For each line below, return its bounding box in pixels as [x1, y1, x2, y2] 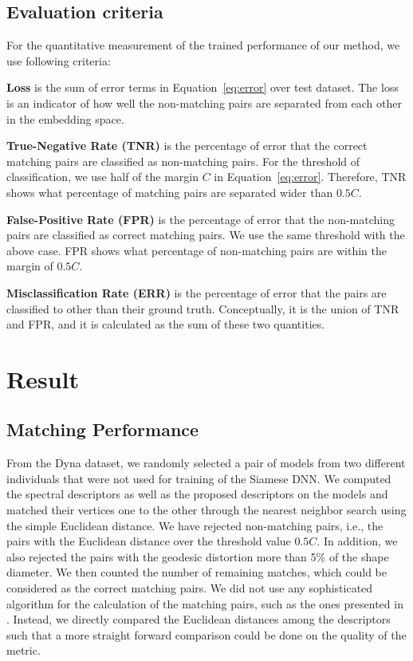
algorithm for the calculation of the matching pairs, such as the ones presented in [6, 595, 403, 612]
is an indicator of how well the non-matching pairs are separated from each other [6, 94, 402, 111]
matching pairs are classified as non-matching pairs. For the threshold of [6, 152, 360, 169]
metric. [6, 642, 41, 659]
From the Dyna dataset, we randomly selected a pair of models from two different [6, 454, 406, 471]
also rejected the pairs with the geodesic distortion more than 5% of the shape [6, 548, 389, 565]
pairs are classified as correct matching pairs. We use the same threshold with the [6, 226, 405, 243]
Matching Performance [6, 417, 199, 442]
